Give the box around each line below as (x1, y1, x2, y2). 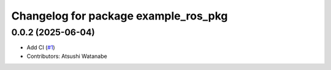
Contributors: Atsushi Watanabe (26, 52, 107, 60)
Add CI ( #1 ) (26, 44, 55, 51)
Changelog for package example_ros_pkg (11, 9, 228, 23)
